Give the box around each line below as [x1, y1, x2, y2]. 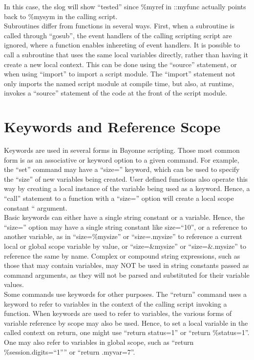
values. [4, 279, 24, 289]
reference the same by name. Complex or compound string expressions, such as [4, 250, 240, 261]
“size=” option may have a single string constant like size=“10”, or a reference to [4, 221, 247, 232]
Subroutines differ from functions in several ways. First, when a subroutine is [4, 21, 234, 31]
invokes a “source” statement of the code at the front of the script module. [4, 88, 227, 98]
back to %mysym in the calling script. [4, 11, 118, 21]
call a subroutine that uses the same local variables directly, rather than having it [4, 49, 248, 59]
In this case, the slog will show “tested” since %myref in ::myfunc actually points [4, 1, 246, 11]
